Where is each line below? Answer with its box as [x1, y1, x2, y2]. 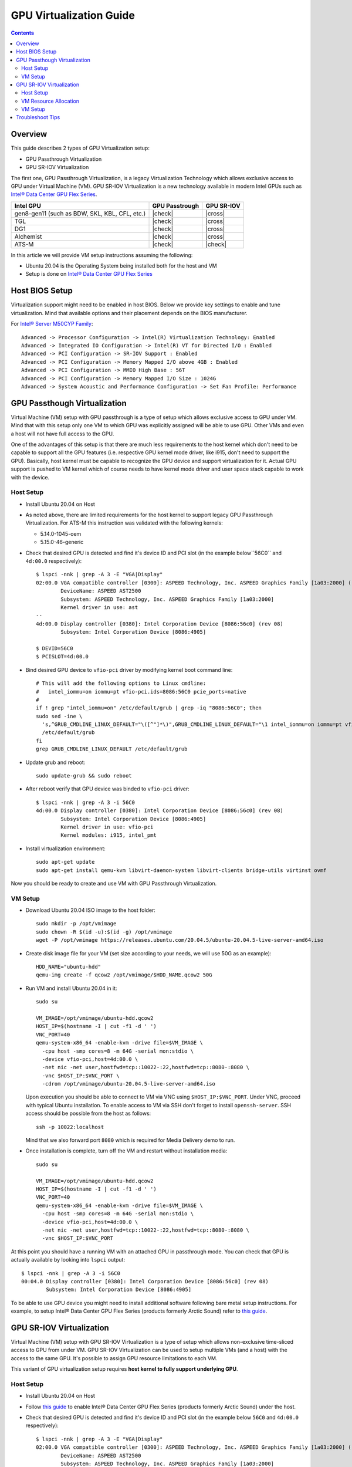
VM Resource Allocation [21, 97, 79, 104]
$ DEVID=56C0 [36, 645, 73, 651]
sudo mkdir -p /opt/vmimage [36, 920, 117, 927]
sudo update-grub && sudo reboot [36, 772, 132, 779]
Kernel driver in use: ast [60, 604, 138, 610]
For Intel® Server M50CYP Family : [11, 320, 93, 327]
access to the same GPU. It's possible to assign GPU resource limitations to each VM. [11, 1354, 218, 1361]
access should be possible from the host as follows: [25, 1110, 151, 1117]
